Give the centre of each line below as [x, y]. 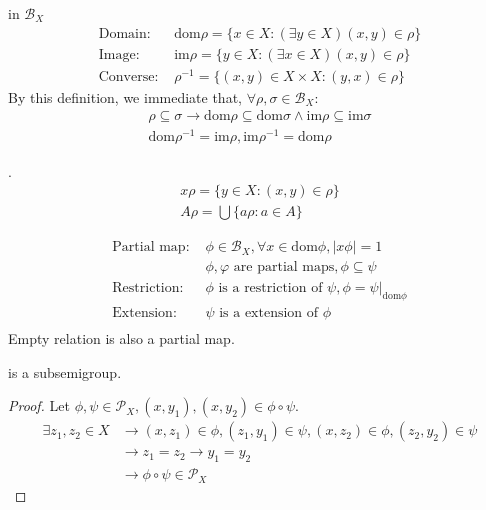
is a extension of [269, 313]
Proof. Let [39, 405]
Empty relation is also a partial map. [121, 338]
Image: [119, 54]
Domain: [124, 33]
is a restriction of [270, 288]
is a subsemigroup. [65, 371]
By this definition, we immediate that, [125, 96]
